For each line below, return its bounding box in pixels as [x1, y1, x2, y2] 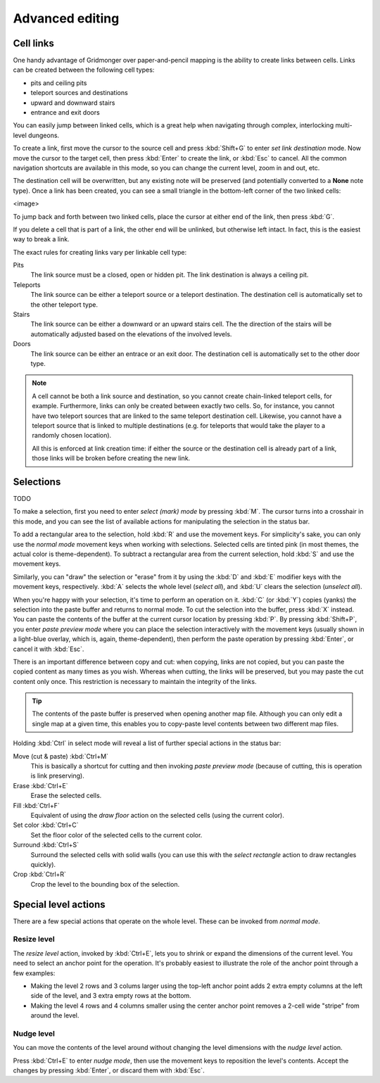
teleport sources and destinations [30, 89, 128, 97]
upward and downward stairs [30, 99, 115, 107]
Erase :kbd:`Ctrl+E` [13, 781, 68, 790]
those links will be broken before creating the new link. [32, 454, 191, 462]
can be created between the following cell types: [13, 65, 155, 74]
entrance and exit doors [30, 108, 100, 117]
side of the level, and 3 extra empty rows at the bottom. [30, 992, 191, 1000]
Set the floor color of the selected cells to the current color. [30, 830, 203, 839]
